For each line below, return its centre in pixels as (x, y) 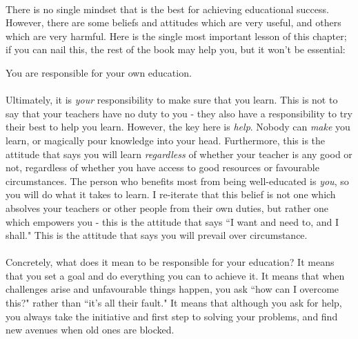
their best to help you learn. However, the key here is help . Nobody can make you (178, 127)
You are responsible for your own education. (99, 72)
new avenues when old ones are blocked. (90, 330)
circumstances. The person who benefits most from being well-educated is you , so (177, 181)
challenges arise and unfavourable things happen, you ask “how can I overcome (172, 289)
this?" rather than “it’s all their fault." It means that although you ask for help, (174, 303)
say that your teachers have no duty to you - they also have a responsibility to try (179, 113)
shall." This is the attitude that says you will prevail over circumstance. (157, 235)
